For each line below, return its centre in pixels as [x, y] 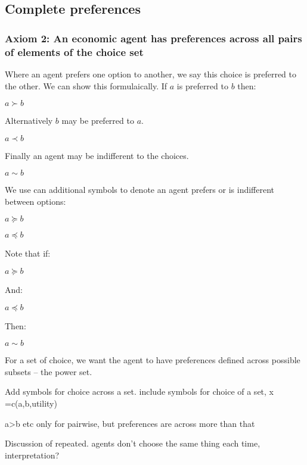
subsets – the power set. [49, 371]
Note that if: [28, 253]
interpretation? [32, 455]
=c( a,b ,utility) [31, 403]
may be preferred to [98, 121]
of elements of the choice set [74, 52]
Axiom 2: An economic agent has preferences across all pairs [153, 38]
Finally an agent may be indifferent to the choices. [97, 155]
